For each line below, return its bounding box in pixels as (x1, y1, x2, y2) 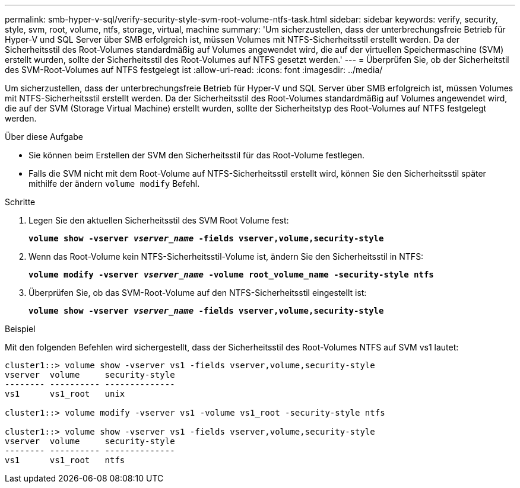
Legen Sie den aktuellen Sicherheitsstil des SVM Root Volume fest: (28, 215, 289, 225)
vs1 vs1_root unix (5, 389, 125, 398)
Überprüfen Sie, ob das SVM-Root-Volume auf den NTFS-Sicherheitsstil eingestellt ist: (28, 288, 367, 298)
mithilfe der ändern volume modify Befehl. (28, 178, 200, 189)
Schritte (5, 197, 36, 207)
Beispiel (5, 324, 36, 334)
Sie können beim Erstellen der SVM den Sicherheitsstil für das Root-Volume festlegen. (28, 150, 365, 160)
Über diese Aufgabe (5, 132, 83, 142)
